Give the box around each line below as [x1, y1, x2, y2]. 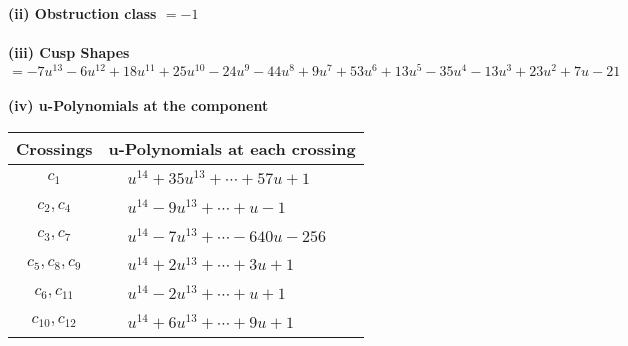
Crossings [16, 137, 93, 161]
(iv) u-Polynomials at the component [8, 95, 269, 116]
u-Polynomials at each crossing [108, 137, 356, 161]
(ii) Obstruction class [8, 3, 157, 23]
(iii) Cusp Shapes [8, 42, 130, 63]
